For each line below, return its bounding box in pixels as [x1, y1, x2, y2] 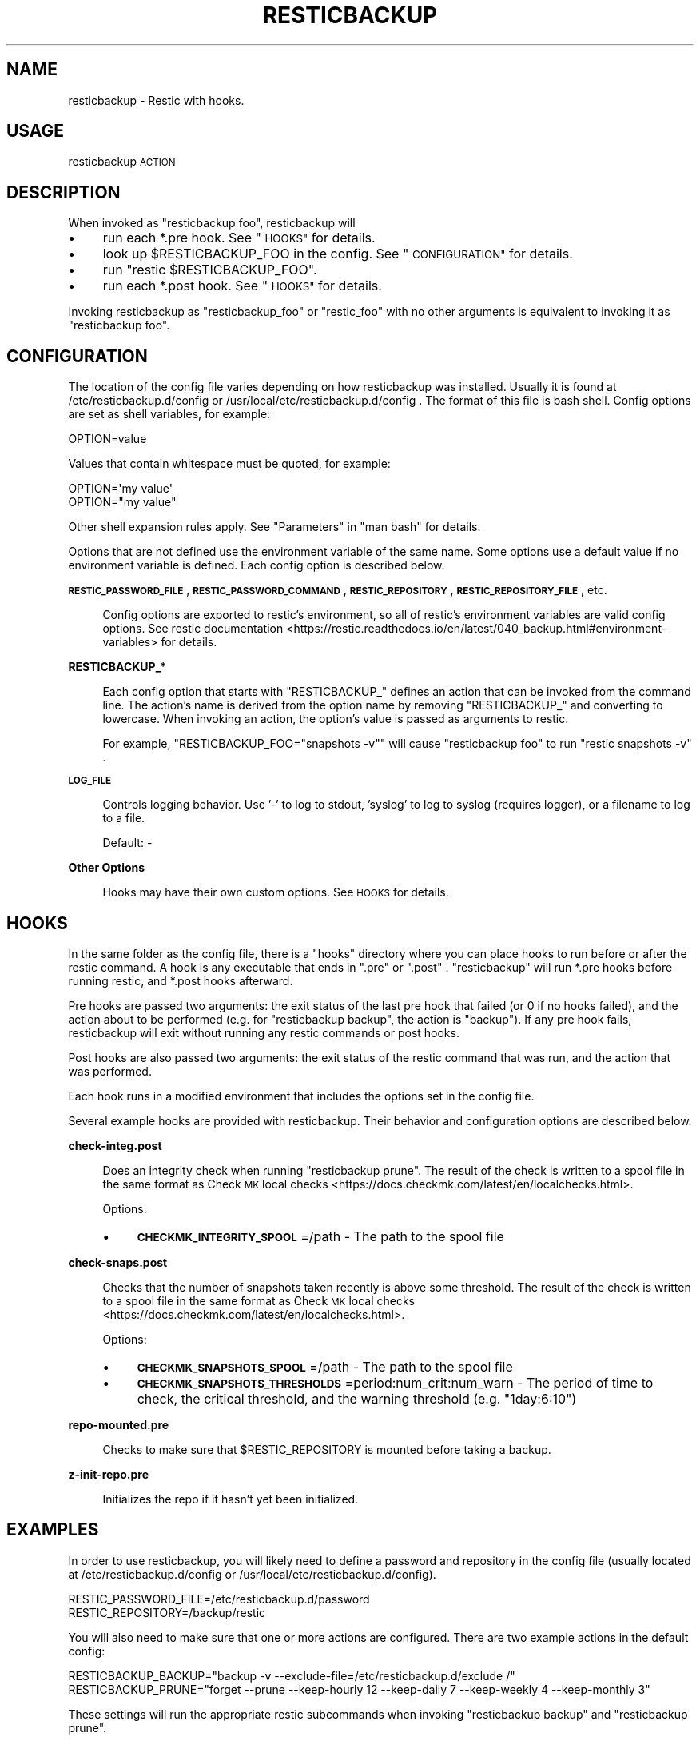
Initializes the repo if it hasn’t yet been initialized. [102, 1491, 359, 1506]
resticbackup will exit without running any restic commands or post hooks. [68, 1025, 459, 1040]
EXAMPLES [6, 1519, 99, 1540]
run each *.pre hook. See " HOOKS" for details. [102, 230, 376, 246]
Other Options [68, 861, 145, 875]
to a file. [102, 811, 145, 825]
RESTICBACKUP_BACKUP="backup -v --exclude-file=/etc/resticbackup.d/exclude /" [68, 1668, 515, 1683]
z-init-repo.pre [68, 1467, 149, 1481]
